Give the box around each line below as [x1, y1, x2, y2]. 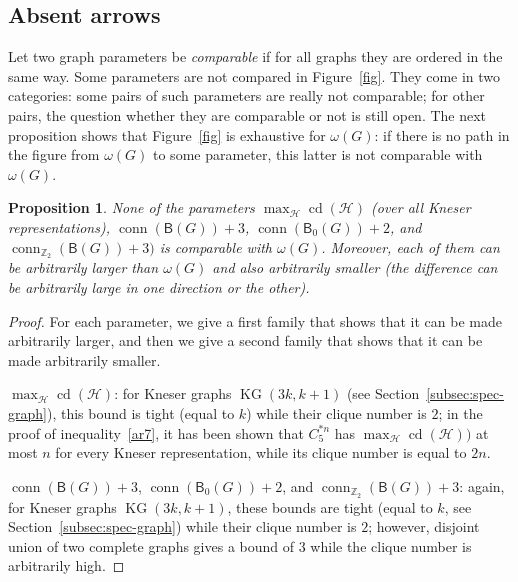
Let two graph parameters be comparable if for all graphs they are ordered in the [8, 46, 503, 67]
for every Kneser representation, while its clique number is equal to [55, 442, 467, 463]
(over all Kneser [371, 197, 471, 218]
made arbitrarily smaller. [8, 349, 161, 370]
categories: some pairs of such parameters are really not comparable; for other [8, 85, 485, 106]
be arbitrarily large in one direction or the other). [8, 277, 310, 297]
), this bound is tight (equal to [46, 402, 235, 423]
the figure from [8, 144, 100, 165]
